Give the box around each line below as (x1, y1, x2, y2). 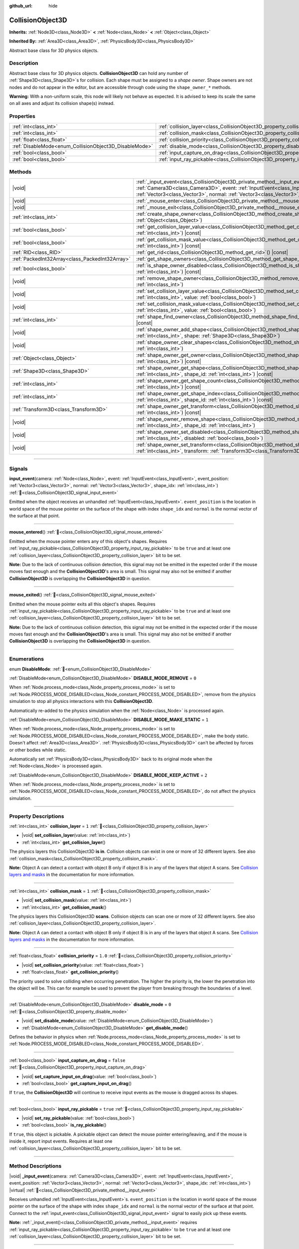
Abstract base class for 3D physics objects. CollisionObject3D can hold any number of (9, 70, 189, 76)
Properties (9, 113, 36, 120)
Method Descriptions (9, 1163, 62, 1170)
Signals (9, 465, 28, 472)
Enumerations (9, 655, 44, 662)
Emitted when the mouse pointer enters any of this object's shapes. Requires (9, 538, 167, 544)
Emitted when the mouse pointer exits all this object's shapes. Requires (9, 601, 155, 607)
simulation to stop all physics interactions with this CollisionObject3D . (9, 698, 154, 704)
